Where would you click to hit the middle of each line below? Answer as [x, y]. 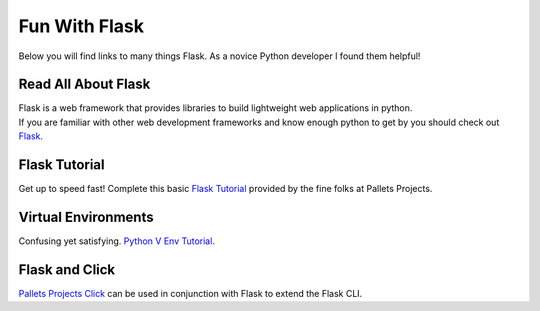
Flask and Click [67, 269]
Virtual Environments [86, 216]
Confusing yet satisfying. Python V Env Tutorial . [116, 241]
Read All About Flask [84, 84]
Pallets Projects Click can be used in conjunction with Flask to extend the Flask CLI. [190, 293]
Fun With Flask [81, 26]
